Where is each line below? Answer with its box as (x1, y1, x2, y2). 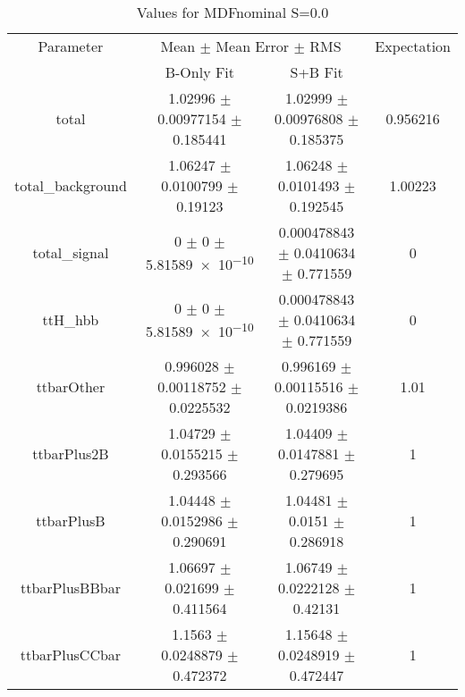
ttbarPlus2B (32, 443, 109, 464)
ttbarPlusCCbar (20, 644, 122, 665)
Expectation (375, 36, 451, 56)
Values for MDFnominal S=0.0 (136, 2, 329, 22)
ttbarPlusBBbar (20, 577, 121, 598)
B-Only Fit (165, 62, 235, 82)
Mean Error (216, 36, 290, 56)
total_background (14, 175, 127, 196)
